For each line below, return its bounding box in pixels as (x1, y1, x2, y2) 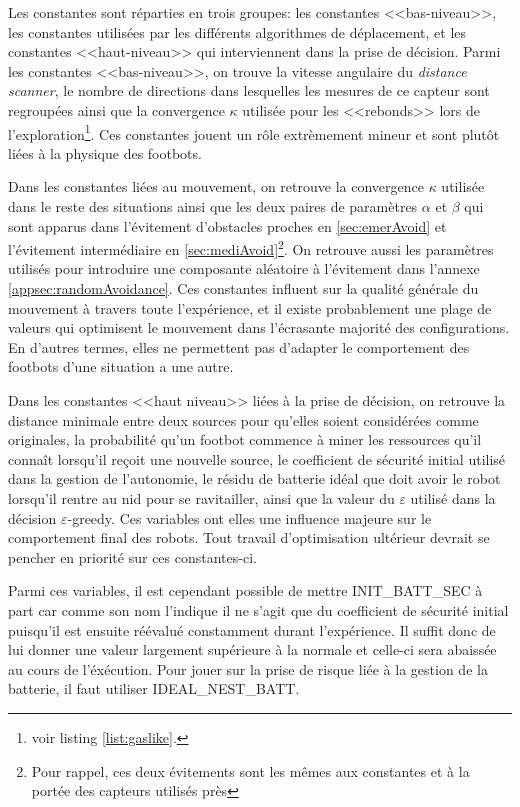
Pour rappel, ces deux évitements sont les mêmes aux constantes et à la (31, 760, 470, 781)
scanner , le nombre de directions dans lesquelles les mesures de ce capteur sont (8, 80, 490, 101)
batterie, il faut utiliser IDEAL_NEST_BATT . (8, 678, 300, 699)
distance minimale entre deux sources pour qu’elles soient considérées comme (8, 409, 479, 430)
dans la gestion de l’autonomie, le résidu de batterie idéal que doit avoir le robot (8, 468, 501, 489)
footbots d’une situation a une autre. (8, 356, 234, 377)
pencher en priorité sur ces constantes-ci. (8, 546, 257, 567)
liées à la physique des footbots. (8, 142, 202, 163)
